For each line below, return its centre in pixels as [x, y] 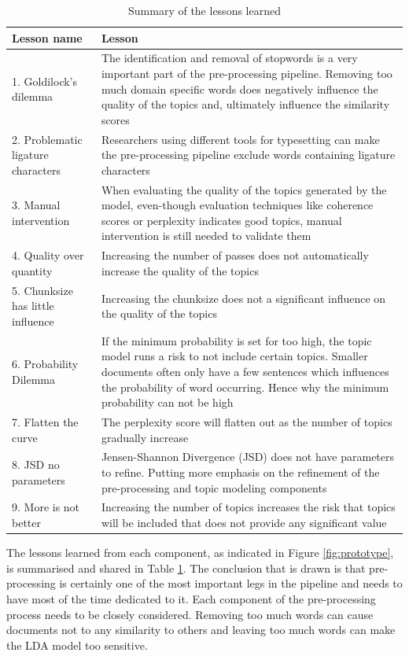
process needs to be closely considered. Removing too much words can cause [190, 614]
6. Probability [45, 364]
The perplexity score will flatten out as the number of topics [247, 422]
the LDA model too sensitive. [77, 645]
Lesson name [47, 37]
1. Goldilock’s [45, 81]
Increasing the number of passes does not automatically [235, 255]
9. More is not [46, 507]
